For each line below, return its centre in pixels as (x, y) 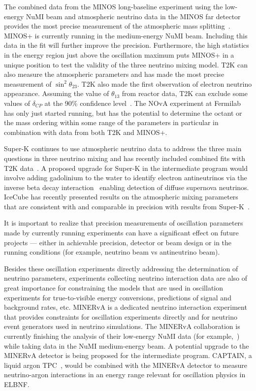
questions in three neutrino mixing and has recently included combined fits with (125, 158)
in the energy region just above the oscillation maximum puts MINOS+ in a (119, 54)
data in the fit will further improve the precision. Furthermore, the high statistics (127, 45)
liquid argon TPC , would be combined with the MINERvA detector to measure (126, 365)
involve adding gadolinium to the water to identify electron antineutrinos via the (126, 178)
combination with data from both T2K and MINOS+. (86, 132)
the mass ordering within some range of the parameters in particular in (111, 122)
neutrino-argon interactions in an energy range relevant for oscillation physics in (125, 375)
